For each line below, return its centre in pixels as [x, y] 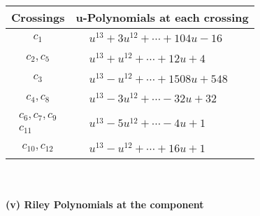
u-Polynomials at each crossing [162, 17]
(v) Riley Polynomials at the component [105, 204]
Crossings [38, 17]
